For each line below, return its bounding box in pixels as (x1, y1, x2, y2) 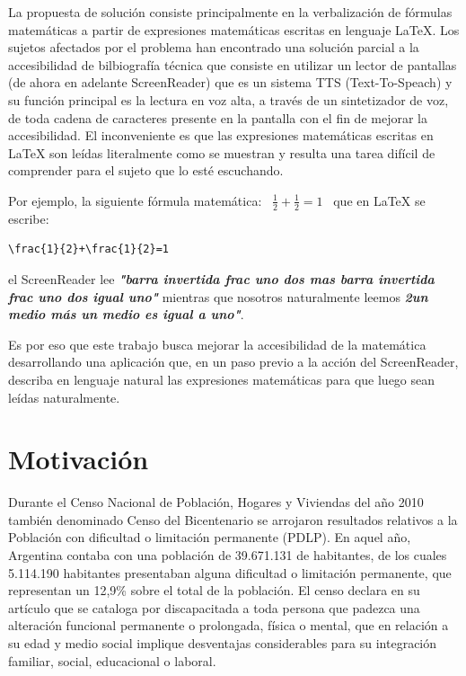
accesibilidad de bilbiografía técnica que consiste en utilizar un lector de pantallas (8, 55, 457, 74)
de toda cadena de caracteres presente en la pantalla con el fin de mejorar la (8, 108, 427, 127)
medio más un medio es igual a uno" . (8, 305, 244, 324)
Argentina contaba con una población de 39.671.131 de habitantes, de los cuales (8, 546, 447, 565)
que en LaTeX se (333, 191, 426, 209)
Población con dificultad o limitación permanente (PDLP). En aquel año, (8, 528, 411, 547)
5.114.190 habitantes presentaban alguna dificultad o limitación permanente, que (8, 563, 452, 582)
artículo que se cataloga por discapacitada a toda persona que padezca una (8, 598, 420, 617)
